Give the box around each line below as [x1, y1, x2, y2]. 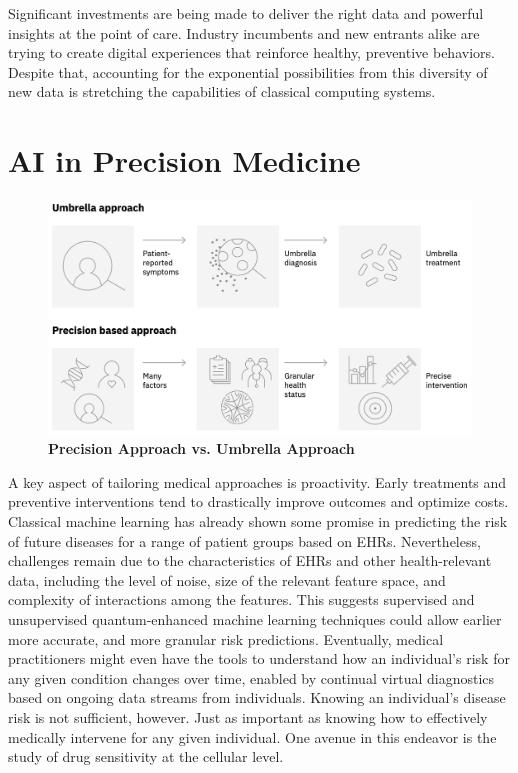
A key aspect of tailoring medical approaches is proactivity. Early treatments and [8, 471, 507, 492]
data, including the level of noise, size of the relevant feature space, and [8, 569, 446, 590]
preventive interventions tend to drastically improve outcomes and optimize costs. [8, 491, 509, 512]
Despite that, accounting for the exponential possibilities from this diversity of [8, 61, 488, 82]
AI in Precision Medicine [8, 140, 361, 181]
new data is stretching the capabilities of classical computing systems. [8, 81, 436, 102]
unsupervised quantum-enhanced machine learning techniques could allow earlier [8, 609, 502, 630]
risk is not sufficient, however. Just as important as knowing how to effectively [8, 707, 488, 727]
